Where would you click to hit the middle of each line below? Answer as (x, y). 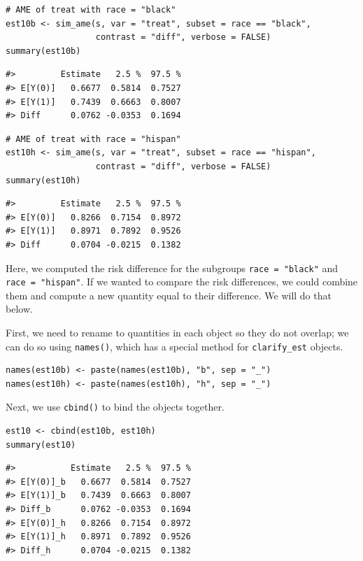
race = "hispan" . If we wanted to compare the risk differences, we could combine (182, 282)
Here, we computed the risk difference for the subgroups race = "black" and (172, 268)
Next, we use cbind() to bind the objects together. (115, 407)
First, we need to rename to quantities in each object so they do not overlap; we (177, 332)
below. (19, 309)
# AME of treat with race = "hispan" (93, 139)
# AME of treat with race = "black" (91, 10)
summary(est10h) (43, 180)
